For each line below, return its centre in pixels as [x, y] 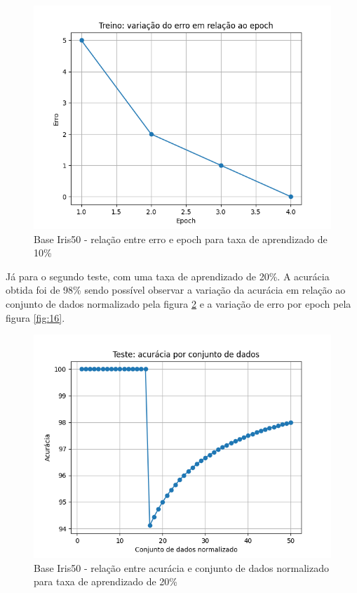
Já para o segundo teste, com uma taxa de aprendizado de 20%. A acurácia [168, 276]
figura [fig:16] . [35, 317]
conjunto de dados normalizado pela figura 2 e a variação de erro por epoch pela [178, 303]
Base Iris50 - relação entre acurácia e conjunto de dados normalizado [181, 567]
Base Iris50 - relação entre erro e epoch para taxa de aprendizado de [181, 239]
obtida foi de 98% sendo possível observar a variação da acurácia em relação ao [176, 290]
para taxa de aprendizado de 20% [106, 581]
